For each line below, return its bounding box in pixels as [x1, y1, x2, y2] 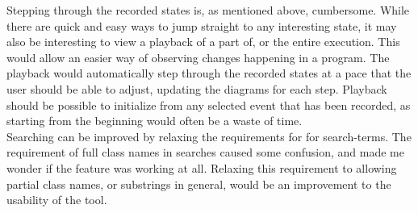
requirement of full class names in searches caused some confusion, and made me [6, 144, 404, 161]
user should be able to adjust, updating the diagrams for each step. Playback [6, 80, 387, 97]
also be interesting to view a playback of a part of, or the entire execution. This [6, 33, 400, 50]
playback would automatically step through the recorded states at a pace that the [6, 65, 412, 81]
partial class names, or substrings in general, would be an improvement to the [6, 175, 391, 192]
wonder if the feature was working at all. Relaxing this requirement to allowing [6, 159, 397, 176]
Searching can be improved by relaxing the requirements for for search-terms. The [6, 127, 412, 144]
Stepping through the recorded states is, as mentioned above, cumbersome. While [6, 2, 410, 18]
